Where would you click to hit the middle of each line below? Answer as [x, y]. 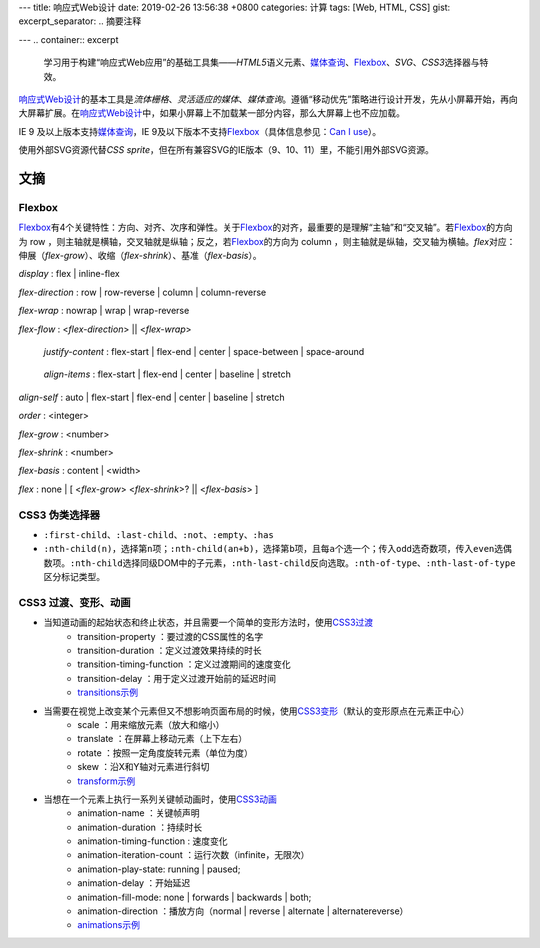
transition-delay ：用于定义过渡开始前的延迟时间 [177, 678]
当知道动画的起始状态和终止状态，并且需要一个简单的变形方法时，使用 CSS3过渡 [208, 622]
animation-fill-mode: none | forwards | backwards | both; [194, 897]
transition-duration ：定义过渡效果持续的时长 [169, 650]
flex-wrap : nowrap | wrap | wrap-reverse [104, 311]
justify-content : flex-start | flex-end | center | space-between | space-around [204, 352]
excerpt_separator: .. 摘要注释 [80, 21]
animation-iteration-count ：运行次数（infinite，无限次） [193, 855]
